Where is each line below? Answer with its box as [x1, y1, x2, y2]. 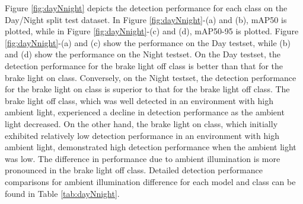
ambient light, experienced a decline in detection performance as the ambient [5, 106, 285, 118]
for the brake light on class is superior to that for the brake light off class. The [5, 83, 290, 95]
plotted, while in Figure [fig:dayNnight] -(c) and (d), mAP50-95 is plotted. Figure [5, 25, 299, 37]
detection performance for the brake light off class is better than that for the [5, 59, 283, 72]
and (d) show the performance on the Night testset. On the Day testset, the [5, 48, 280, 60]
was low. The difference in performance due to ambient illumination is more [5, 152, 280, 164]
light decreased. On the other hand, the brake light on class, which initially [5, 117, 278, 129]
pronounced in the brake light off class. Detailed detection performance [5, 164, 263, 176]
